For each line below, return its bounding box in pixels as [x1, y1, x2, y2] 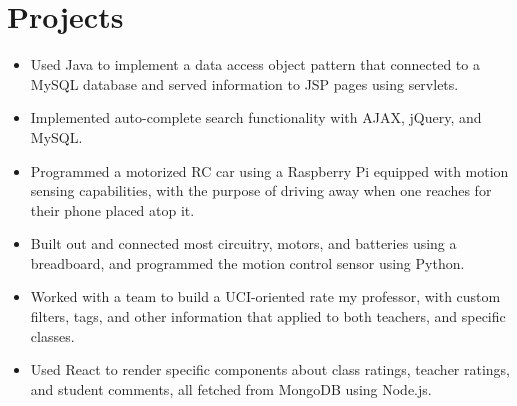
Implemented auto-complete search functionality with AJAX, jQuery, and [30, 107, 482, 128]
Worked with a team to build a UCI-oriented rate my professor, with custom [30, 286, 501, 307]
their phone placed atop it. [30, 199, 195, 220]
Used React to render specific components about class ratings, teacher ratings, [30, 359, 511, 380]
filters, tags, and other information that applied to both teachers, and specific [30, 306, 506, 327]
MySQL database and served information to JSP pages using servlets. [30, 73, 459, 94]
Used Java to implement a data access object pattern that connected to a [30, 54, 480, 75]
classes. [30, 325, 75, 346]
